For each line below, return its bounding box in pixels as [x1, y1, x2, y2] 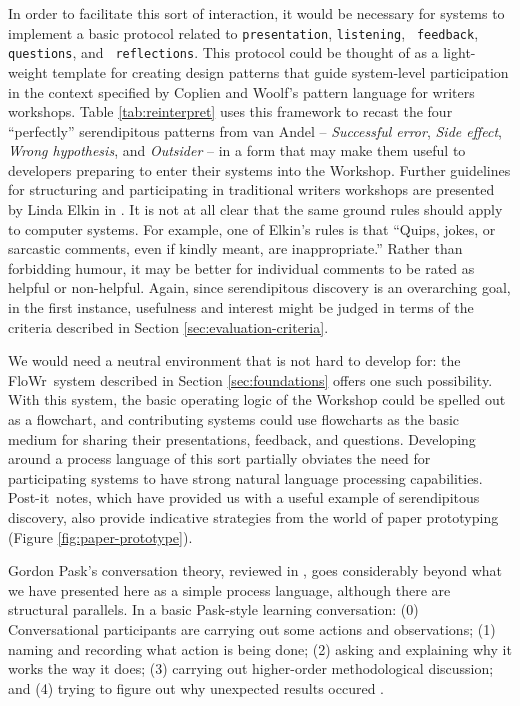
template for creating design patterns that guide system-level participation [52, 61, 509, 82]
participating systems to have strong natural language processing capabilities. [8, 467, 483, 488]
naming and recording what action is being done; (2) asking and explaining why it [8, 638, 512, 659]
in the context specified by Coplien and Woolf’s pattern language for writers [8, 81, 475, 102]
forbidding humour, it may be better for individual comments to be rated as [8, 257, 475, 278]
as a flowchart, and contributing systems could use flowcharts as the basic [8, 409, 460, 429]
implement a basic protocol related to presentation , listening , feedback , [8, 22, 479, 43]
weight [8, 61, 48, 82]
